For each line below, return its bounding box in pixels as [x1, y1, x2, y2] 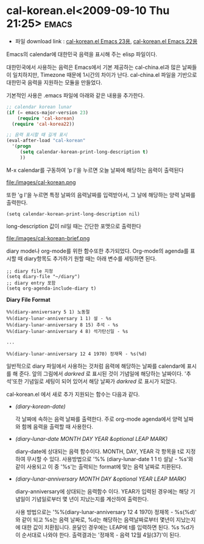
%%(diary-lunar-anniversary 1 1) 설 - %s [6, 315, 111, 321]
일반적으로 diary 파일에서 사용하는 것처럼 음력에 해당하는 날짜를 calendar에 [6, 362, 186, 370]
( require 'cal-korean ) [17, 115, 75, 121]
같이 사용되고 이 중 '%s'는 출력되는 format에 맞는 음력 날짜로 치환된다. [15, 463, 183, 470]
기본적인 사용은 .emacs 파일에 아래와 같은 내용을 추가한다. [6, 91, 145, 99]
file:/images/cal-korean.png [6, 178, 76, 186]
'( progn [12, 143, 32, 149]
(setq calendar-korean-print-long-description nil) [6, 211, 140, 217]
